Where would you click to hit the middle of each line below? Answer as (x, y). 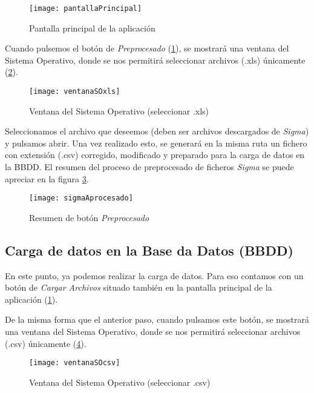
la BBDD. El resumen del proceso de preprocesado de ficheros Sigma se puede (149, 167)
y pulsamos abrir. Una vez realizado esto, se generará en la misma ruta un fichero (156, 143)
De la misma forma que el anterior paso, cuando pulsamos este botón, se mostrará (157, 319)
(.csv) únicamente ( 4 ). (46, 343)
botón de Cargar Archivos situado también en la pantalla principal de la (139, 287)
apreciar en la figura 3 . (47, 178)
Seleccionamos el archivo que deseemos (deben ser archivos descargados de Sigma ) (157, 131)
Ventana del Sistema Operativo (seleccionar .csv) (120, 382)
